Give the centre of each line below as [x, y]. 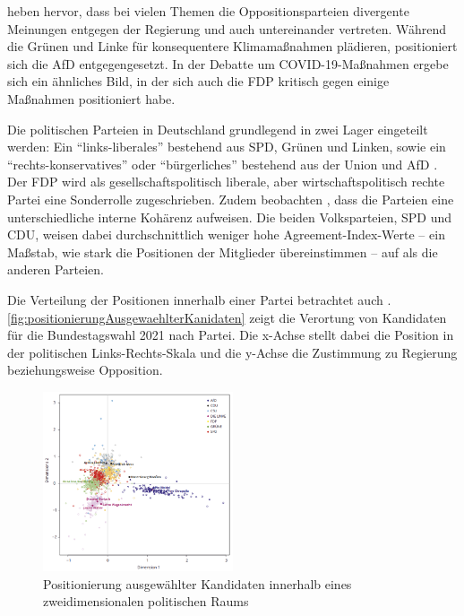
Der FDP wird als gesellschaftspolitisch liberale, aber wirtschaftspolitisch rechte [226, 182]
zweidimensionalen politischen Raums [146, 601]
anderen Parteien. [56, 269]
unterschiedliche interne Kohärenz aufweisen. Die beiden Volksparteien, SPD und [230, 217]
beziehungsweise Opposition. [85, 370]
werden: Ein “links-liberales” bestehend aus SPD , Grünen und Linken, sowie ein [227, 147]
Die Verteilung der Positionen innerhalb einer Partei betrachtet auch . [199, 299]
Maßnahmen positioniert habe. [91, 98]
